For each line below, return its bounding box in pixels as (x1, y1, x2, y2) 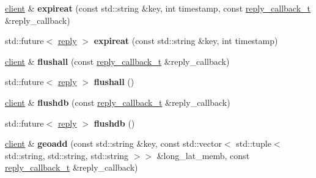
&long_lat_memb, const (156, 149, 250, 161)
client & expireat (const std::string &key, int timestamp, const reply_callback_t (5, 2, 311, 14)
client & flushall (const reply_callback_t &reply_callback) (5, 54, 230, 67)
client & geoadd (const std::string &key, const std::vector (5, 137, 222, 150)
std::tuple (236, 137, 271, 150)
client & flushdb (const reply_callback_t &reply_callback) (5, 95, 230, 108)
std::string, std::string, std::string (5, 149, 129, 161)
